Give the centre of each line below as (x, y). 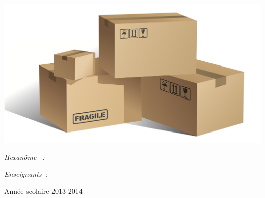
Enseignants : (26, 174)
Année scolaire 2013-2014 (43, 191)
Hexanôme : (24, 157)
